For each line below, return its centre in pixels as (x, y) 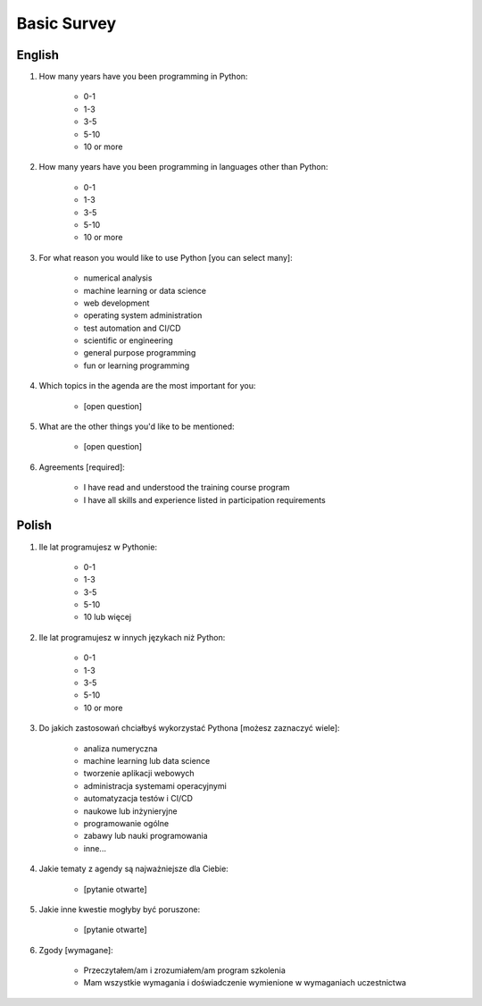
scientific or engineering (128, 340)
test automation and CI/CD (133, 328)
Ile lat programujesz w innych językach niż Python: (132, 637)
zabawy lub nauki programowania (145, 836)
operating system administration (143, 315)
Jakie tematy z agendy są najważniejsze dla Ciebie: (134, 869)
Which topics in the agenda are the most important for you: (147, 386)
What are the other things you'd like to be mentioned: (137, 427)
